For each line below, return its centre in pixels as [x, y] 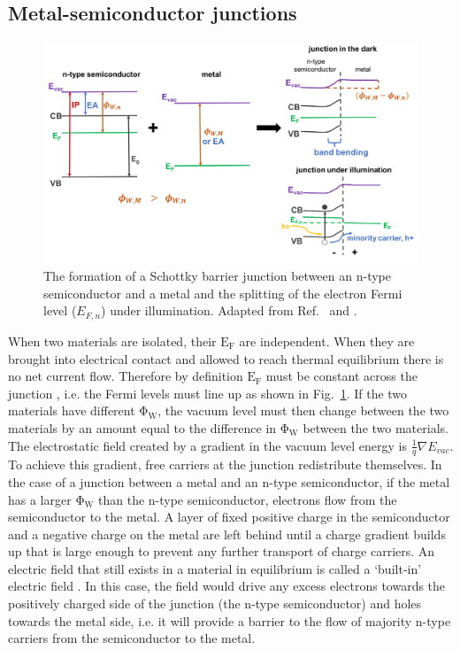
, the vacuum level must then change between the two [303, 410]
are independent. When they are [327, 340]
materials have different [72, 410]
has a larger [40, 499]
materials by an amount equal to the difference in [142, 427]
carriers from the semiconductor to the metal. [132, 638]
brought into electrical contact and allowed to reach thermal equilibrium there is [226, 358]
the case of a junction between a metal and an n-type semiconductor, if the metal [229, 481]
